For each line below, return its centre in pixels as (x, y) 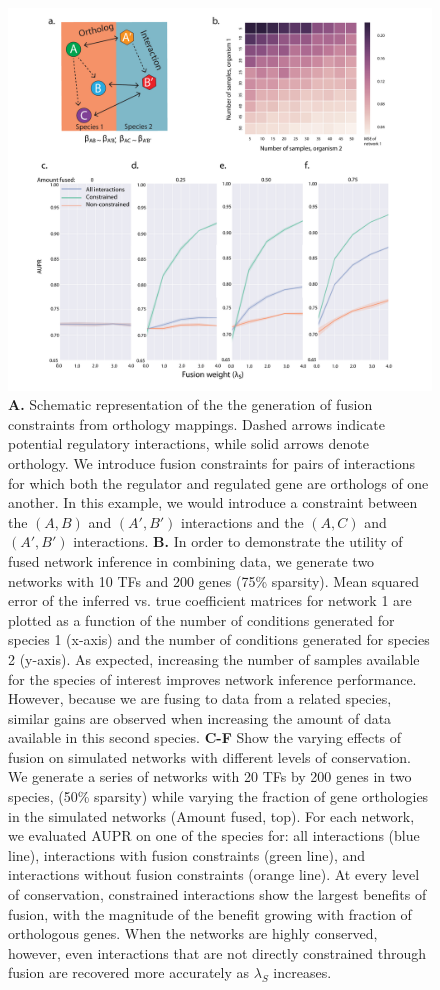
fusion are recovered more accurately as (129, 972)
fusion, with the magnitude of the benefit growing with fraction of (210, 913)
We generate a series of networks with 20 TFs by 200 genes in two (210, 776)
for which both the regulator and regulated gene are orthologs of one (218, 482)
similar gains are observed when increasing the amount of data (200, 717)
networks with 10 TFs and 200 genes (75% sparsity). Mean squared (214, 580)
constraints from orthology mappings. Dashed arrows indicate (196, 423)
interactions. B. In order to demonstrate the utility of (238, 541)
